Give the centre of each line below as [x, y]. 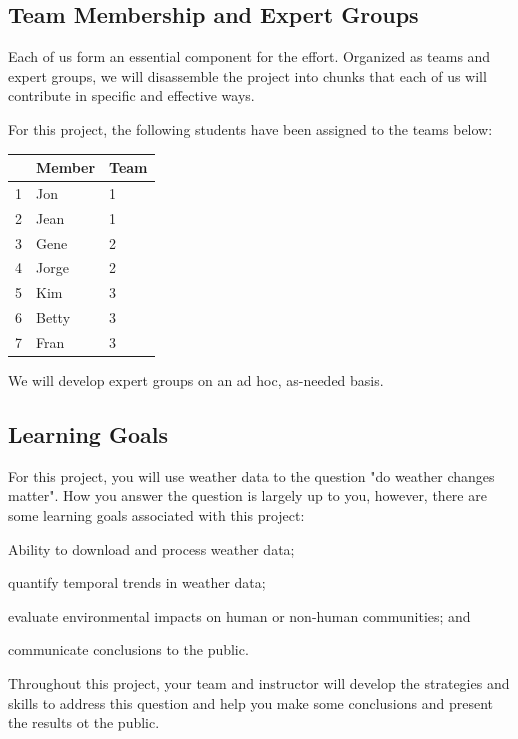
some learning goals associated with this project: [156, 515]
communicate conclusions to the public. [128, 649]
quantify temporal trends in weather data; [137, 582]
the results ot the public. [84, 722]
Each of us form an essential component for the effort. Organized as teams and [249, 56]
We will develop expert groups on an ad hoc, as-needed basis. [196, 380]
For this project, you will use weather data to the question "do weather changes [251, 475]
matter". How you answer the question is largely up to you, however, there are [247, 495]
